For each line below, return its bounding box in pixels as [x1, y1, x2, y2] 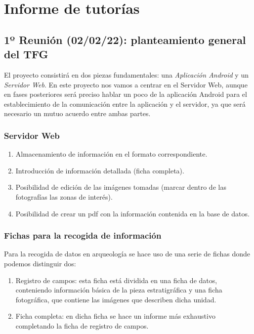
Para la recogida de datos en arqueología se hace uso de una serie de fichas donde [4, 249, 251, 259]
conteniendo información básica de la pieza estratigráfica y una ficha [15, 285, 222, 295]
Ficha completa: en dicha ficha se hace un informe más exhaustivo [15, 311, 215, 321]
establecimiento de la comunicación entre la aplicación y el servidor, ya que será [4, 98, 246, 109]
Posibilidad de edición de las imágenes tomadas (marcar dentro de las [15, 182, 226, 192]
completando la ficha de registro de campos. [15, 320, 149, 331]
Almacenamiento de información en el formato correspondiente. [15, 149, 208, 159]
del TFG [4, 46, 48, 62]
